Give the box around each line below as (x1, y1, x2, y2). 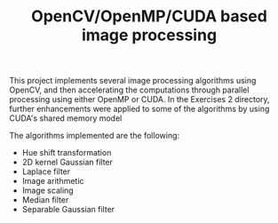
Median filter (21, 195, 69, 205)
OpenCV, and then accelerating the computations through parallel (9, 84, 250, 95)
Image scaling (21, 185, 74, 196)
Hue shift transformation (21, 147, 112, 158)
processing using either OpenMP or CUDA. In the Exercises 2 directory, (9, 94, 270, 105)
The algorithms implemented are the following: (9, 131, 180, 141)
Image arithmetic (21, 176, 84, 187)
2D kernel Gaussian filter (21, 157, 114, 168)
